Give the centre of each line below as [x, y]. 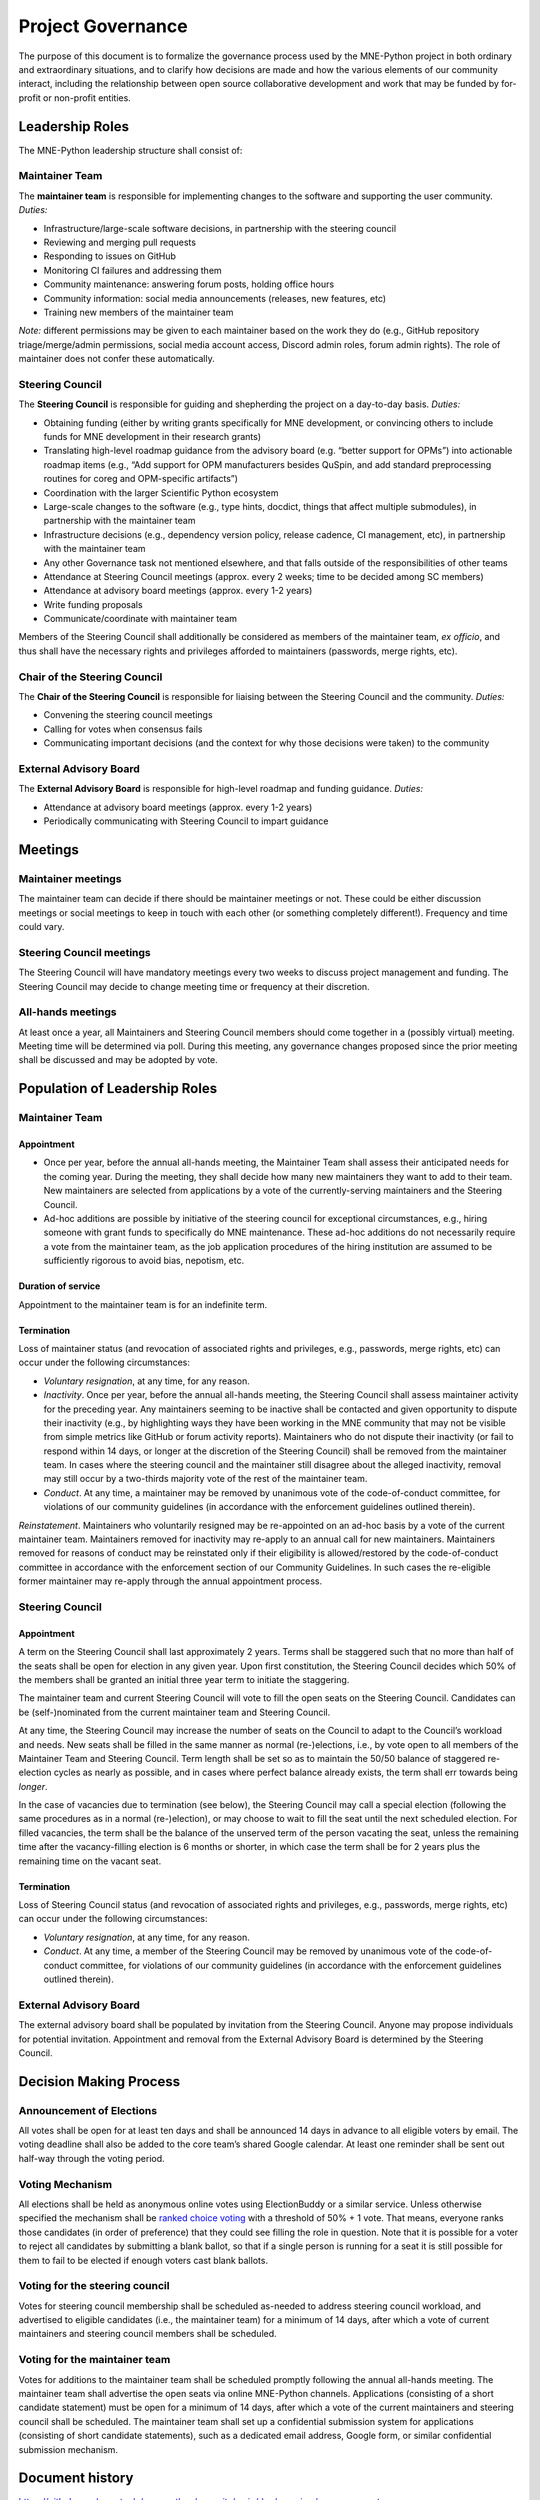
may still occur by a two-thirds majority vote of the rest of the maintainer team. [205, 1479]
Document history [76, 2478]
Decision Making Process [99, 2081]
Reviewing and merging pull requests [120, 242]
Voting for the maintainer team [94, 2360]
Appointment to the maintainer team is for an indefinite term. [143, 1304]
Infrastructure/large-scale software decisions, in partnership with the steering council [220, 228]
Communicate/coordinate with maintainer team [140, 619]
